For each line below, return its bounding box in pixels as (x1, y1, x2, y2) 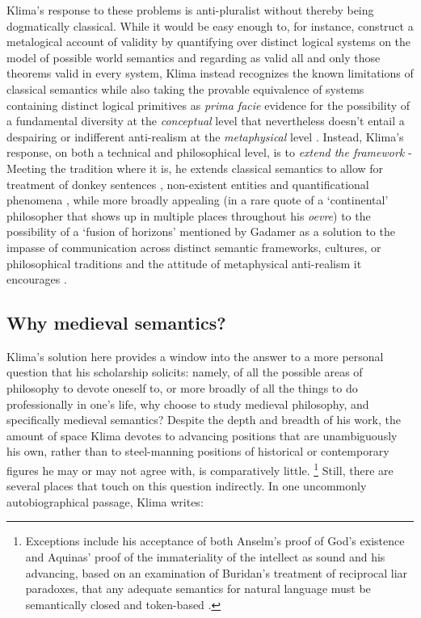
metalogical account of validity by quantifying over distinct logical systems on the (6, 33, 411, 50)
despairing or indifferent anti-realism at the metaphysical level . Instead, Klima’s (6, 128, 404, 145)
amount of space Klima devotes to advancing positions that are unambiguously (6, 427, 398, 444)
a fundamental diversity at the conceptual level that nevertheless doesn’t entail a (6, 112, 405, 129)
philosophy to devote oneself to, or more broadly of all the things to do (6, 380, 358, 397)
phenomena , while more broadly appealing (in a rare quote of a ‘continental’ (6, 191, 389, 208)
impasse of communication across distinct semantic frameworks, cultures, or (6, 238, 381, 255)
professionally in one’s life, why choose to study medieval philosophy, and (6, 395, 369, 412)
